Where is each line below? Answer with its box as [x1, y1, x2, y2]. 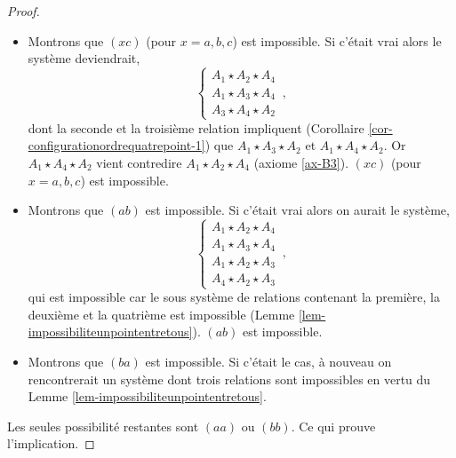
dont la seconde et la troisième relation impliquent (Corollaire [28, 118, 364, 137]
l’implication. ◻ [7, 434, 95, 453]
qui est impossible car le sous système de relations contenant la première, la [28, 288, 440, 306]
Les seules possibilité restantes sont [7, 416, 199, 435]
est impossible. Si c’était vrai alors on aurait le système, [145, 201, 450, 219]
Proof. [7, 2, 40, 20]
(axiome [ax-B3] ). [253, 153, 349, 171]
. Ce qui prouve [291, 416, 376, 435]
